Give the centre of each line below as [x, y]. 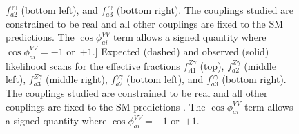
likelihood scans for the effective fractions [93, 65]
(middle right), [76, 79]
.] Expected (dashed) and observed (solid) [181, 51]
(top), [212, 65]
